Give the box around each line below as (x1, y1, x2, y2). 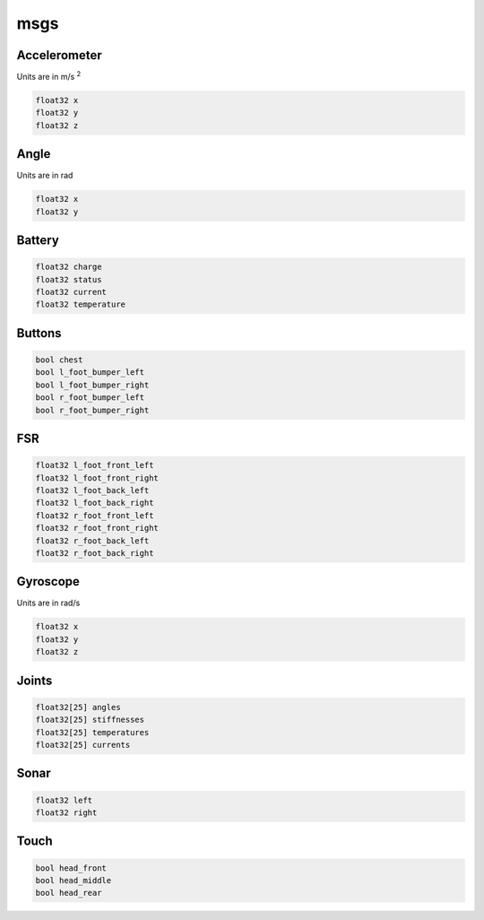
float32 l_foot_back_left (35, 485, 150, 495)
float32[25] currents (35, 740, 131, 750)
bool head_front (35, 863, 108, 873)
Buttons (16, 325, 62, 341)
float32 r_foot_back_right (35, 548, 154, 558)
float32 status (35, 274, 102, 284)
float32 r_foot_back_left (35, 535, 150, 546)
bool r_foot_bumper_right (35, 404, 150, 415)
